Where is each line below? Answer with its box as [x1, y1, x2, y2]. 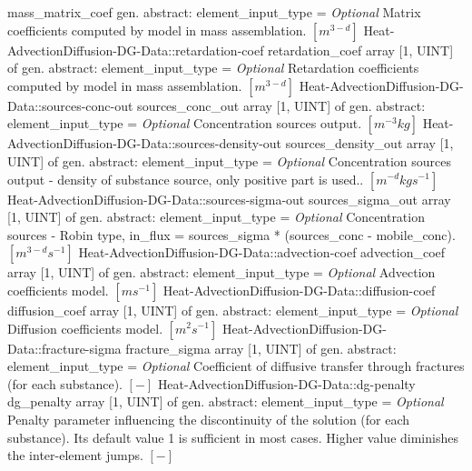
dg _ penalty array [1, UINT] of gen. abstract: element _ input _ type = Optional [7, 392, 444, 411]
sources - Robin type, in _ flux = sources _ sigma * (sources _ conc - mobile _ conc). [7, 225, 456, 244]
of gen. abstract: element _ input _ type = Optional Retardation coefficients [7, 58, 419, 77]
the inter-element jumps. [7, 446, 143, 465]
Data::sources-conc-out [7, 95, 133, 115]
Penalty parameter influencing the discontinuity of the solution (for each [7, 409, 410, 428]
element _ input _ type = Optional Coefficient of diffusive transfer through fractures [7, 356, 465, 376]
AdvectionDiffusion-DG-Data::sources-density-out [7, 134, 282, 153]
